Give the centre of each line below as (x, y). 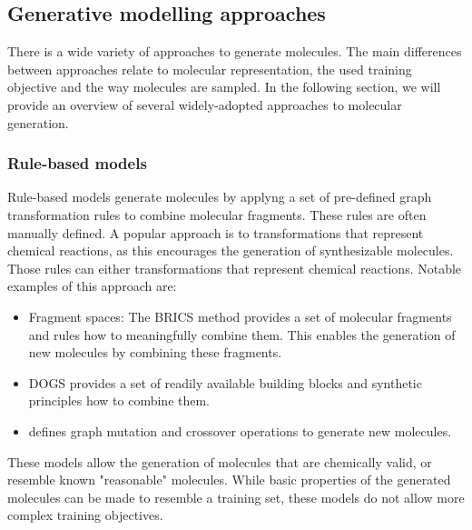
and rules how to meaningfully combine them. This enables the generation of (242, 334)
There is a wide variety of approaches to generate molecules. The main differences (235, 51)
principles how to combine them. (119, 400)
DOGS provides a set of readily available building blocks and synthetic (225, 382)
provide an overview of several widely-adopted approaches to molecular (205, 104)
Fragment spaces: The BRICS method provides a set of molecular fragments (240, 316)
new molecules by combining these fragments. (155, 352)
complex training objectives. (85, 515)
